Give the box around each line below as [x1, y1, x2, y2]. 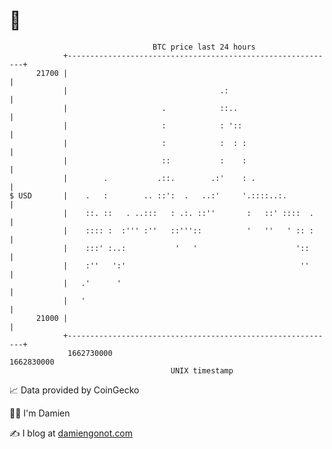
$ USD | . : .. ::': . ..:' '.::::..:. [9, 190, 287, 201]
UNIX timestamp [170, 365, 234, 376]
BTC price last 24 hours [152, 42, 256, 52]
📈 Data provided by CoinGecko [9, 384, 140, 396]
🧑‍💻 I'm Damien [9, 407, 71, 419]
